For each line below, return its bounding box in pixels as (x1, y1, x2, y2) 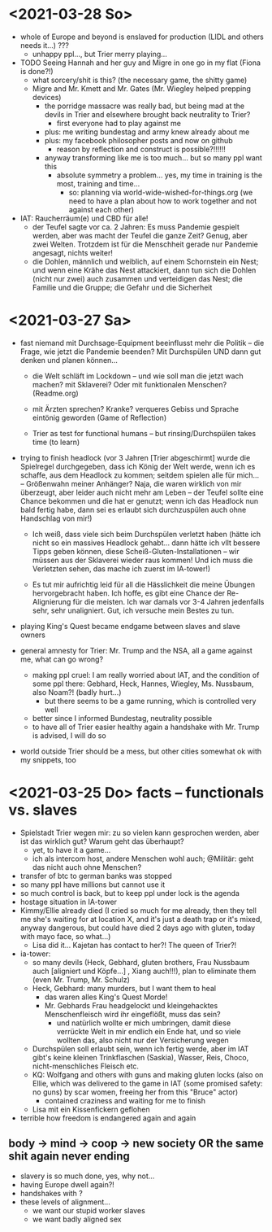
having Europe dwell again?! (19, 1179, 115, 1189)
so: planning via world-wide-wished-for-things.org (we (68, 187, 253, 197)
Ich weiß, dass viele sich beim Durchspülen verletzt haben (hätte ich (32, 529, 261, 539)
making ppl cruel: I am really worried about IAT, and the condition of (32, 670, 260, 679)
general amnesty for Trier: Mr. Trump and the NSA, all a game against (19, 645, 253, 655)
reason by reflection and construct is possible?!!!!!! (56, 144, 226, 154)
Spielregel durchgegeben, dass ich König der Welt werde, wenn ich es (19, 461, 256, 471)
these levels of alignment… (19, 1197, 111, 1207)
